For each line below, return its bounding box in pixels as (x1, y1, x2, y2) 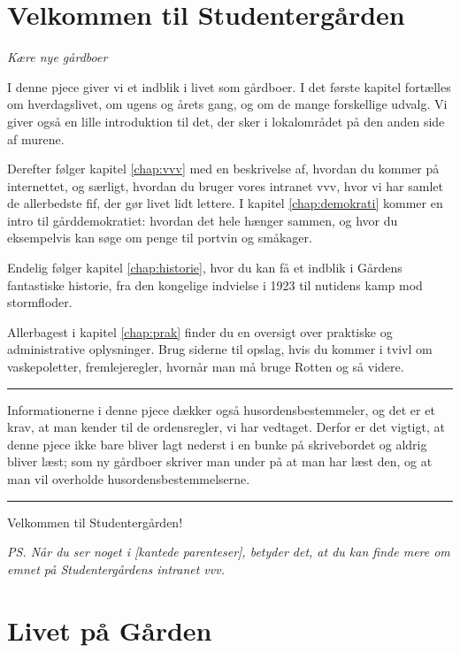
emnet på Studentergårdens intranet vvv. (7, 559, 225, 578)
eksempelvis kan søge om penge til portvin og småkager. (7, 228, 312, 247)
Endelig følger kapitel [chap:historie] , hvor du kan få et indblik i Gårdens (7, 258, 402, 277)
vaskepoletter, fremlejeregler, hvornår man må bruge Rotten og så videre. (7, 357, 404, 376)
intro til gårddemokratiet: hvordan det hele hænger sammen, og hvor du (7, 211, 398, 229)
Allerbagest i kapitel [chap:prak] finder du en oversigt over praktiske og (7, 322, 393, 341)
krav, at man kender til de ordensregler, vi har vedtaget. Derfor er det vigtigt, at (7, 418, 445, 436)
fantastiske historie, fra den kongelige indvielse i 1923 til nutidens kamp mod (7, 275, 423, 294)
